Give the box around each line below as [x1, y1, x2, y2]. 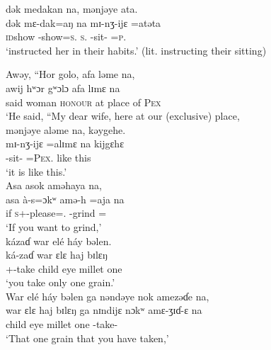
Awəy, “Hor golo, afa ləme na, [6, 67, 135, 81]
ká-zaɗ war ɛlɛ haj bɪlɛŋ [6, 247, 108, 262]
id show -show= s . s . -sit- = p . [6, 29, 127, 44]
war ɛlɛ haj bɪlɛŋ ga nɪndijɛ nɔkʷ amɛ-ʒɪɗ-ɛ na [6, 303, 202, 317]
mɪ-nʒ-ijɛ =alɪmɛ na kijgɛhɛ [6, 136, 125, 151]
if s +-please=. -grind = [6, 205, 107, 220]
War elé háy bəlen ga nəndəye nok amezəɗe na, [6, 288, 209, 303]
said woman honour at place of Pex [6, 94, 161, 109]
